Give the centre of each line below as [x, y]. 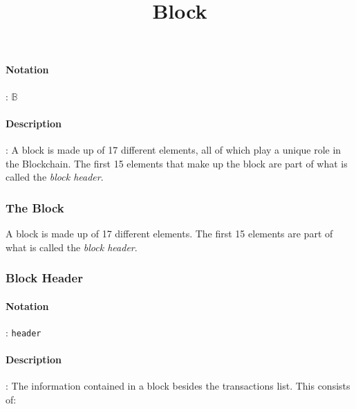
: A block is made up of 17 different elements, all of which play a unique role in [174, 149]
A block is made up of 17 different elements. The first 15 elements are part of [169, 233]
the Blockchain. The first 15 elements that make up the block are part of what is [177, 163]
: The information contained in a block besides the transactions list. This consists [178, 386]
